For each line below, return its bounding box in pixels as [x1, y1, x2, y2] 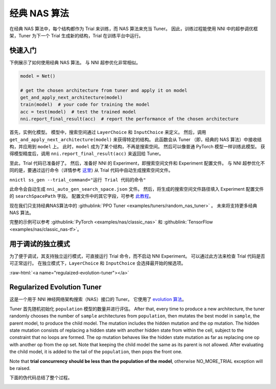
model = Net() [20, 73, 56, 79]
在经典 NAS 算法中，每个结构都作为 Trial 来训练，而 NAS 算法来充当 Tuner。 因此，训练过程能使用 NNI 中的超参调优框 [9, 26, 258, 32]
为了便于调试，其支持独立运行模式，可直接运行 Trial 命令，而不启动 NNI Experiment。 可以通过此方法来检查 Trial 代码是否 [9, 253, 265, 259]
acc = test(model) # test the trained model [20, 109, 136, 115]
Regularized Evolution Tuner [9, 283, 102, 291]
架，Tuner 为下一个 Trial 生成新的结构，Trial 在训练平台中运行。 [9, 32, 144, 38]
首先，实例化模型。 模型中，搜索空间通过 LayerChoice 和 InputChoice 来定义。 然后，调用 [9, 129, 206, 135]
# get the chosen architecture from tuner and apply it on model [20, 87, 188, 93]
